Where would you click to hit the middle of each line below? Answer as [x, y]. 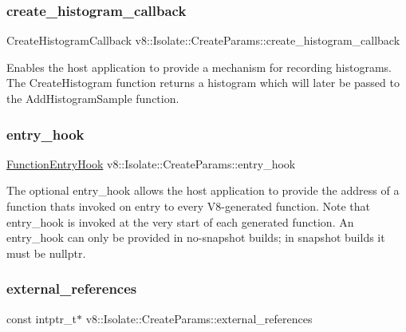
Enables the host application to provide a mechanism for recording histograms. [199, 67]
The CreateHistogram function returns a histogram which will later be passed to [203, 83]
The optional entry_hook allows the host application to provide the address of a [203, 190]
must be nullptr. [46, 253]
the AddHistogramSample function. [93, 98]
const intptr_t [42, 318]
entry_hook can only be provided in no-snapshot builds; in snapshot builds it [196, 237]
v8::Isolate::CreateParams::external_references [199, 318]
